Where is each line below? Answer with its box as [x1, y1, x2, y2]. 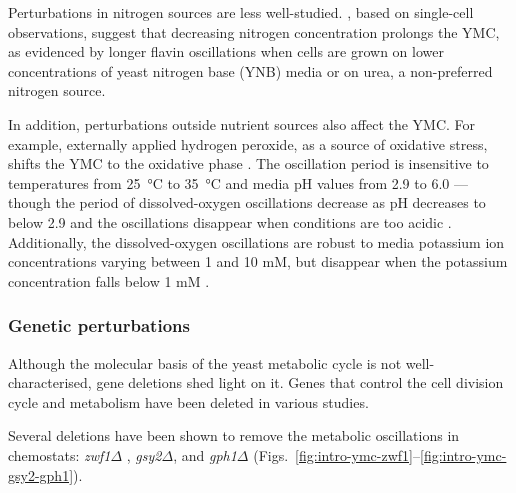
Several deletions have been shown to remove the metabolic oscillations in [8, 425, 460, 446]
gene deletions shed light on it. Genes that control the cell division [96, 372, 504, 393]
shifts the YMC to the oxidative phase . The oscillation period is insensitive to [8, 153, 489, 174]
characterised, [8, 372, 92, 393]
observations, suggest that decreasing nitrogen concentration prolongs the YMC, [8, 21, 500, 42]
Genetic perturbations [8, 313, 190, 338]
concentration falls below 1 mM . [8, 270, 210, 291]
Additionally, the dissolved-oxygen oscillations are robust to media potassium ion [8, 231, 505, 252]
